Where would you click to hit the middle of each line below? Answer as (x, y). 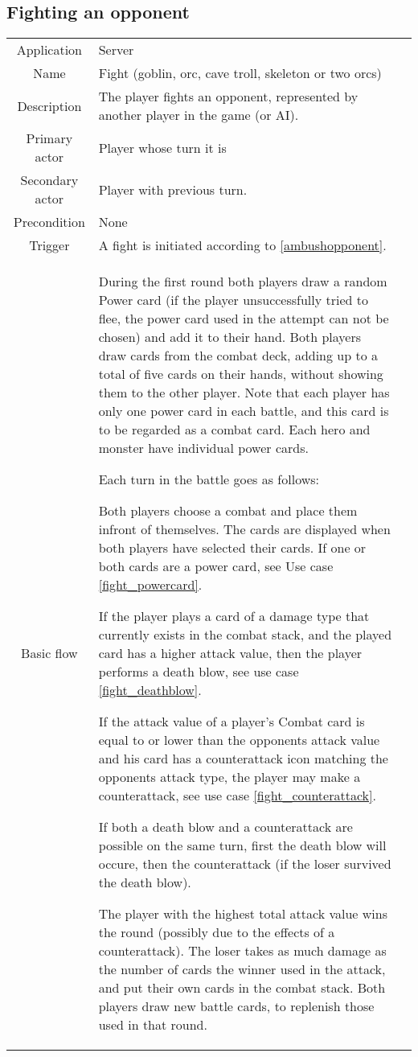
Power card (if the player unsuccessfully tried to (234, 300)
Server (116, 50)
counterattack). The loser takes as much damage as (242, 951)
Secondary (49, 180)
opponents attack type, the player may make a (229, 777)
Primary (49, 138)
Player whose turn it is (162, 147)
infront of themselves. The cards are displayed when (244, 529)
